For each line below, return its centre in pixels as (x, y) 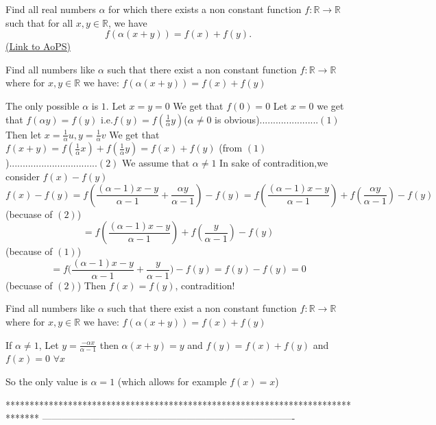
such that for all (39, 22)
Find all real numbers (51, 9)
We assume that (156, 163)
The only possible (43, 105)
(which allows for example (172, 381)
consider (23, 176)
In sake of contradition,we (274, 163)
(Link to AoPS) (38, 46)
